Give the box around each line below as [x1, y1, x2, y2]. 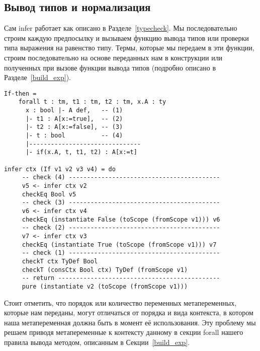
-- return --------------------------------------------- [22, 274, 220, 282]
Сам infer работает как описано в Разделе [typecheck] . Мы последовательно [4, 23, 237, 33]
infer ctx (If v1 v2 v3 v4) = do [4, 165, 116, 173]
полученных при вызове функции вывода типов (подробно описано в [4, 62, 216, 73]
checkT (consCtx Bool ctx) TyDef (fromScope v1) [22, 266, 188, 273]
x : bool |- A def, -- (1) [25, 107, 123, 114]
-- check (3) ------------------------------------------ [22, 199, 220, 206]
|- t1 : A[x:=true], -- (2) [25, 115, 123, 122]
